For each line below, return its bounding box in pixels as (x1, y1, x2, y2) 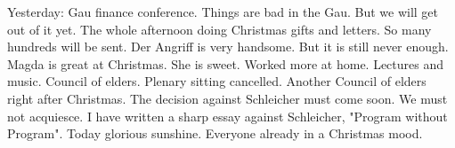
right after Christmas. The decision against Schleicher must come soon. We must (7, 89, 448, 107)
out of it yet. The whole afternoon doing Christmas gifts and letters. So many (7, 19, 432, 38)
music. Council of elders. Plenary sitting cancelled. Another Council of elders (7, 72, 427, 90)
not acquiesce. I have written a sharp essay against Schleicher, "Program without (7, 106, 448, 125)
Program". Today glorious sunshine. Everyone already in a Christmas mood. (7, 124, 423, 143)
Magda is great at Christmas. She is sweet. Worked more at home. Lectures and (7, 54, 444, 73)
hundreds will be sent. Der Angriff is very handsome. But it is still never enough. (7, 37, 449, 56)
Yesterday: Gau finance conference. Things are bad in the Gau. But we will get (7, 3, 439, 20)
